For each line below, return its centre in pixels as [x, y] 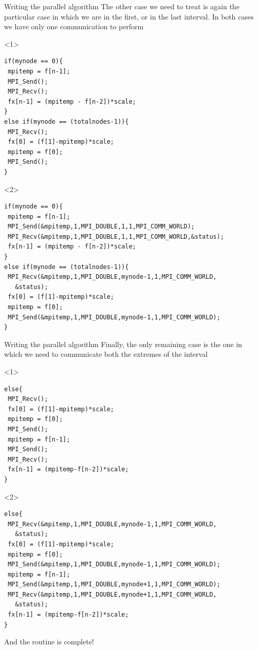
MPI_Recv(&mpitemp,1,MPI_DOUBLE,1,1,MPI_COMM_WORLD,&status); [116, 236]
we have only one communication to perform [74, 26]
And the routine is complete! [49, 642]
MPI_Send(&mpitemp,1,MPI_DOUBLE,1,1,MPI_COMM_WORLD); [101, 227]
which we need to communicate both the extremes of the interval [106, 354]
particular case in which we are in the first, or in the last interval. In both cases [129, 16]
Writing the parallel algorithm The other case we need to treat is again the [122, 6]
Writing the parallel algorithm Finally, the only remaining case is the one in [123, 344]
